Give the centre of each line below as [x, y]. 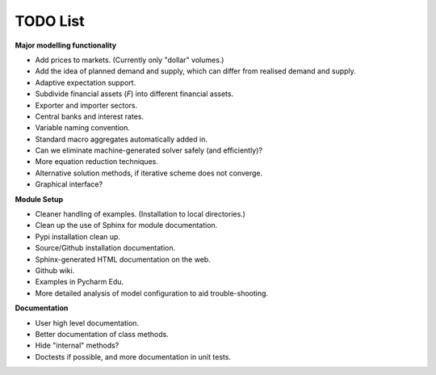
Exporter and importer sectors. [86, 105]
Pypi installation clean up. [78, 236]
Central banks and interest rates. [90, 116]
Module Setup [39, 199]
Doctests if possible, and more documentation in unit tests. [133, 356]
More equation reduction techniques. [97, 162]
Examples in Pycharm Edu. [80, 282]
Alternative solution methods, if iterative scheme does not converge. [149, 173]
